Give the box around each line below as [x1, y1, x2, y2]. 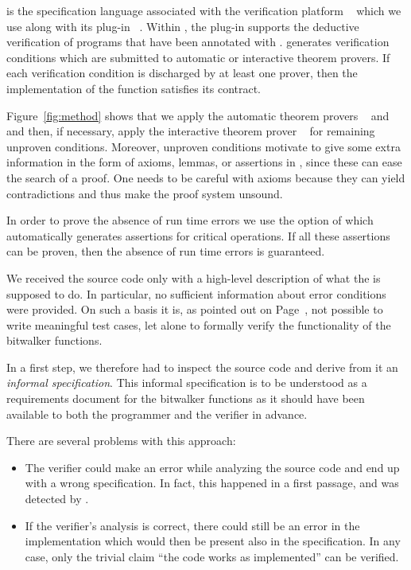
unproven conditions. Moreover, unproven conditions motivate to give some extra [6, 138, 401, 154]
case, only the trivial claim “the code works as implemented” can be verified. [25, 548, 399, 564]
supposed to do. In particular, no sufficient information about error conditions [6, 285, 386, 302]
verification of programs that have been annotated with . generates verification [6, 33, 390, 50]
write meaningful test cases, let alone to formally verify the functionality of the [6, 316, 391, 333]
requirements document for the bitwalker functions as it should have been [6, 390, 365, 407]
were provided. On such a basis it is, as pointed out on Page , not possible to [6, 301, 383, 318]
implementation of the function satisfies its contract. [6, 80, 262, 96]
